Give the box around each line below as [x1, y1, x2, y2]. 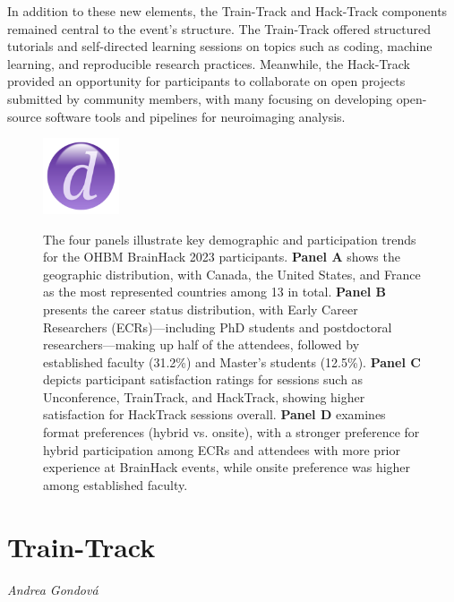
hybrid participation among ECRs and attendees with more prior [43, 440, 400, 459]
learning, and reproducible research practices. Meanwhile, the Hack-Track [7, 54, 410, 73]
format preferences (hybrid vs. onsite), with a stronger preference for [43, 423, 420, 442]
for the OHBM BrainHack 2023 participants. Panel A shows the [43, 247, 400, 266]
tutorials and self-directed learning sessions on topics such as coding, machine [7, 37, 433, 56]
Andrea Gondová [7, 580, 99, 598]
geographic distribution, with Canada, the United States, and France [43, 264, 421, 283]
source [7, 107, 42, 125]
